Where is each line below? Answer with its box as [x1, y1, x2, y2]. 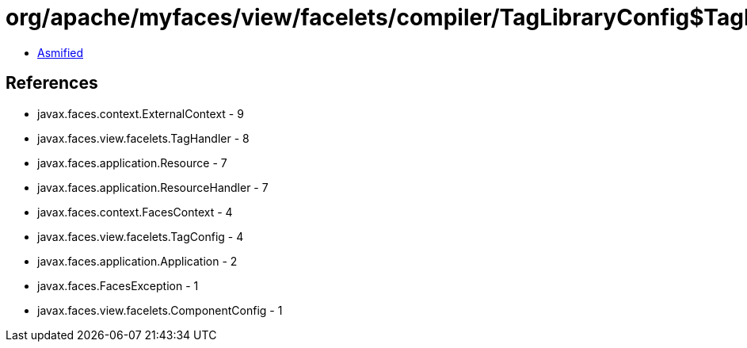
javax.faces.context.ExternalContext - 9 [37, 106, 244, 120]
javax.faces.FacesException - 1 [37, 278, 199, 293]
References [6, 73, 98, 94]
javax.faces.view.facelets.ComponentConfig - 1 [37, 303, 283, 317]
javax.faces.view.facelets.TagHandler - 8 [37, 131, 250, 145]
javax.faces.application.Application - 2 [37, 254, 238, 268]
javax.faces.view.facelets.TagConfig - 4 [37, 229, 244, 243]
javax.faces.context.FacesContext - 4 [37, 205, 233, 219]
